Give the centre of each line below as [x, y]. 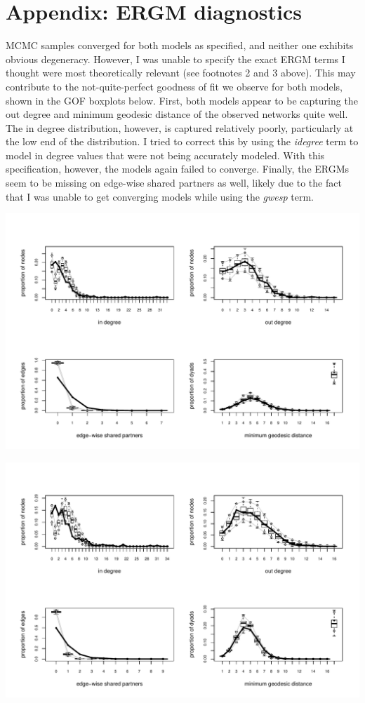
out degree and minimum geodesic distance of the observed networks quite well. [177, 114]
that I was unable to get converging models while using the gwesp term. [160, 196]
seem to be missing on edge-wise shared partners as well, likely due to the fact [174, 183]
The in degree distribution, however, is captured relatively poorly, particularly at [180, 127]
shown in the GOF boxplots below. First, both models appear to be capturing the [182, 100]
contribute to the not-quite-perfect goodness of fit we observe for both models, [174, 86]
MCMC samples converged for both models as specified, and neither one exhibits [180, 45]
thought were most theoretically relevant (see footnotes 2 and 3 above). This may [181, 73]
